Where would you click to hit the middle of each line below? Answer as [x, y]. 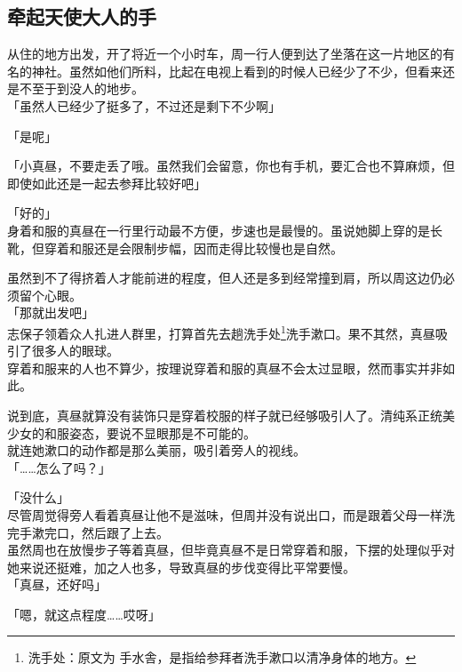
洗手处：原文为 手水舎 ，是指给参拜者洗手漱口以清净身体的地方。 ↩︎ [222, 657]
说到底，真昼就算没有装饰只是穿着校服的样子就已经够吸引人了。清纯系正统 [225, 415]
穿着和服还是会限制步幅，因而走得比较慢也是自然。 [193, 248]
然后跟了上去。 [125, 532]
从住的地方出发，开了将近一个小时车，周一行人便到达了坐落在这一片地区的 [225, 54]
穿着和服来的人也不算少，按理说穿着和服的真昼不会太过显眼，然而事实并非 [225, 368]
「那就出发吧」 [51, 312]
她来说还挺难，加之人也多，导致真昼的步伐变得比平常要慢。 [181, 567]
